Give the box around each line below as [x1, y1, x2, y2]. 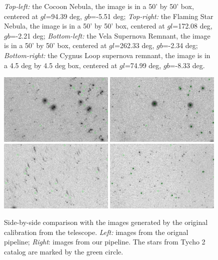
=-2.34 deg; [162, 40, 198, 51]
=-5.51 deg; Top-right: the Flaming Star [90, 11, 213, 21]
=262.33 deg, [114, 40, 154, 51]
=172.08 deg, [172, 21, 212, 31]
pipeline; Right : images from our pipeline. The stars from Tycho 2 [4, 236, 205, 247]
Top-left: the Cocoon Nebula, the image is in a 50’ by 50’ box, [4, 1, 194, 11]
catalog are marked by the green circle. [4, 246, 123, 256]
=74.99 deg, [124, 60, 161, 70]
